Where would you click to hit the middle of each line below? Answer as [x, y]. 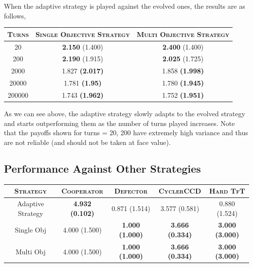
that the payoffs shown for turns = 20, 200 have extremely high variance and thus [126, 133]
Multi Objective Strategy [183, 34]
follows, [15, 15]
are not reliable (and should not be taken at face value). [87, 142]
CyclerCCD [180, 191]
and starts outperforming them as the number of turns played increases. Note [119, 123]
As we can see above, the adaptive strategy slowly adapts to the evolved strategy [125, 113]
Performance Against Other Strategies [102, 168]
